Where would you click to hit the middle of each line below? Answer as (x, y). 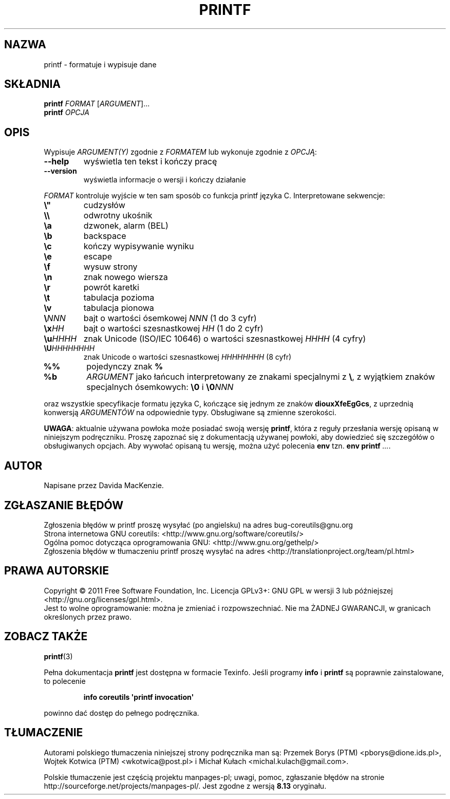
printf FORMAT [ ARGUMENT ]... (97, 104)
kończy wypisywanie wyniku (139, 246)
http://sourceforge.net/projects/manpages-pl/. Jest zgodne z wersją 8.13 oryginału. (185, 786)
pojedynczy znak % (125, 367)
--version (60, 171)
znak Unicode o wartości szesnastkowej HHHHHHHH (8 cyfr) (188, 357)
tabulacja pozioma (119, 298)
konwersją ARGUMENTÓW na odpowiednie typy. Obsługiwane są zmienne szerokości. (190, 413)
